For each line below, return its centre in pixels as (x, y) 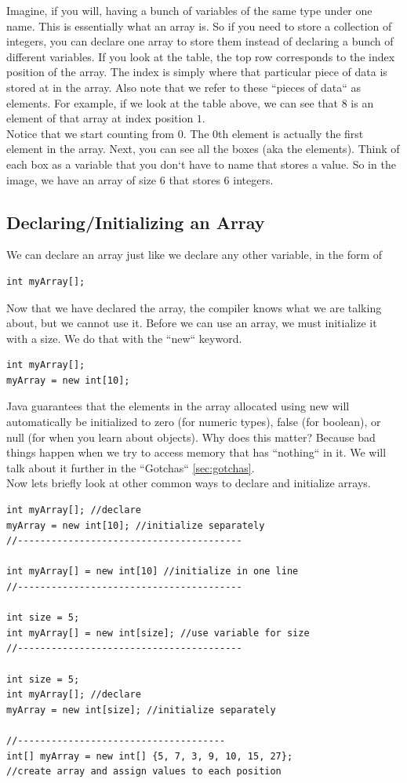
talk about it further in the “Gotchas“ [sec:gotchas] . (131, 467)
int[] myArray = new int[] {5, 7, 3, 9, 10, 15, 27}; (150, 756)
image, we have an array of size (82, 179)
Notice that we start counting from (91, 133)
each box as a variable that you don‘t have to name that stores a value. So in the (201, 164)
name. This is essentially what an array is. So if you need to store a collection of (199, 25)
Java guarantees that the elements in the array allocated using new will (178, 406)
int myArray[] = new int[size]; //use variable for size (158, 633)
